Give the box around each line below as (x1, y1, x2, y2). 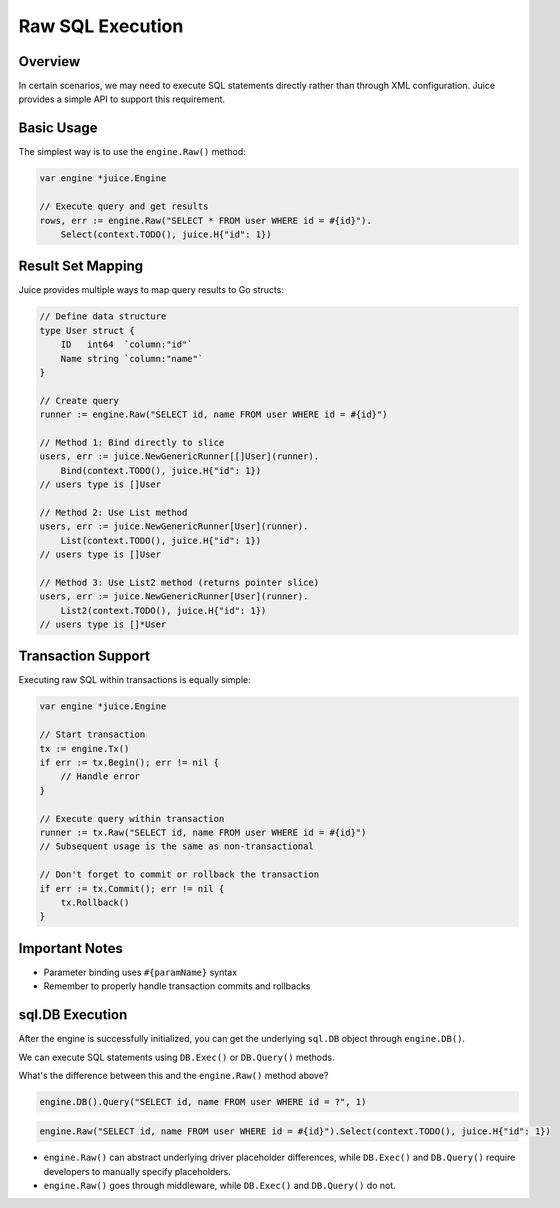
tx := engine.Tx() (39, 743, 130, 754)
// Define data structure (39, 311, 167, 322)
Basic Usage (18, 120, 98, 137)
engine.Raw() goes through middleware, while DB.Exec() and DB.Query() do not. (43, 1180, 397, 1192)
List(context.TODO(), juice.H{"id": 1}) (60, 535, 262, 546)
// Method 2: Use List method (39, 506, 188, 518)
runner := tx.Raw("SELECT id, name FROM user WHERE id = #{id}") (39, 826, 367, 838)
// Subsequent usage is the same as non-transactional (39, 841, 314, 852)
